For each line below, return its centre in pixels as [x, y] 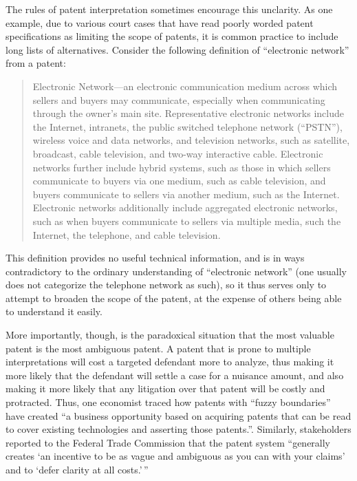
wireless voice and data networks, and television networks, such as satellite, [191, 140]
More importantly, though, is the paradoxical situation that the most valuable [170, 335]
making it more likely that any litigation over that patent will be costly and [165, 388]
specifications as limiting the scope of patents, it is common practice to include [172, 36]
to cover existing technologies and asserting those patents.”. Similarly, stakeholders [178, 429]
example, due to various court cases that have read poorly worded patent [160, 22]
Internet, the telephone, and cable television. [127, 234]
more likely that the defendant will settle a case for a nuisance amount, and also [175, 375]
